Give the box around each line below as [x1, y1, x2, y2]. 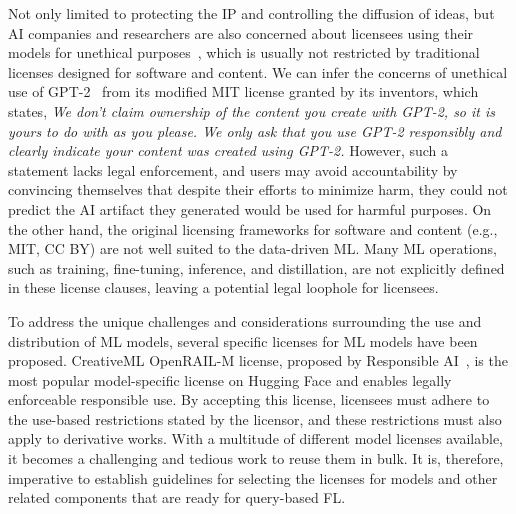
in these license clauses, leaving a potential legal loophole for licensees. [8, 277, 439, 298]
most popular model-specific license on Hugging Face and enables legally [8, 369, 452, 390]
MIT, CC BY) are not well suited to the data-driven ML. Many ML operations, [8, 238, 497, 259]
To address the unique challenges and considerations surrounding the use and [8, 310, 482, 331]
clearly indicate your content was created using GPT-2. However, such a [8, 140, 449, 161]
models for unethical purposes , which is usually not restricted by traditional [8, 42, 480, 63]
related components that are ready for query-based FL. [8, 487, 346, 508]
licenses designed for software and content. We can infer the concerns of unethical [8, 61, 508, 82]
